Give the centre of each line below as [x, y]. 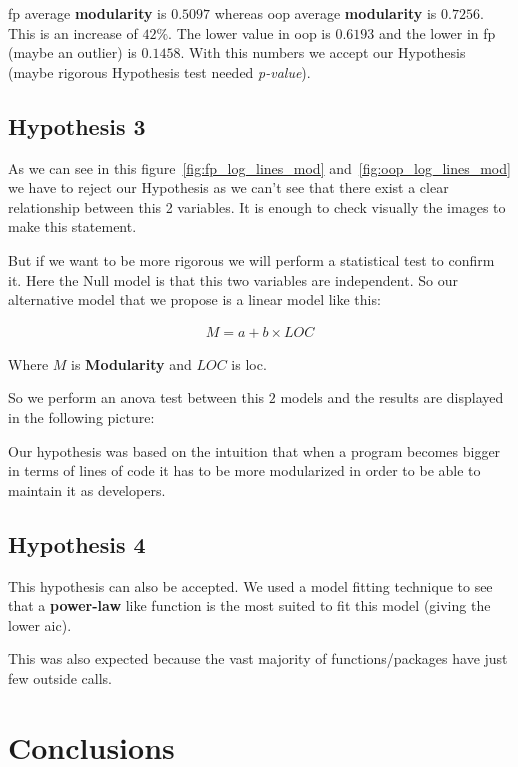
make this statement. [72, 226]
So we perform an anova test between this [136, 397]
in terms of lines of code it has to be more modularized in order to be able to [244, 470]
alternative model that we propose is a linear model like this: [194, 299]
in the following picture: [81, 416]
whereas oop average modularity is [325, 13]
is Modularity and [131, 363]
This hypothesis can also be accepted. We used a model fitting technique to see [250, 585]
